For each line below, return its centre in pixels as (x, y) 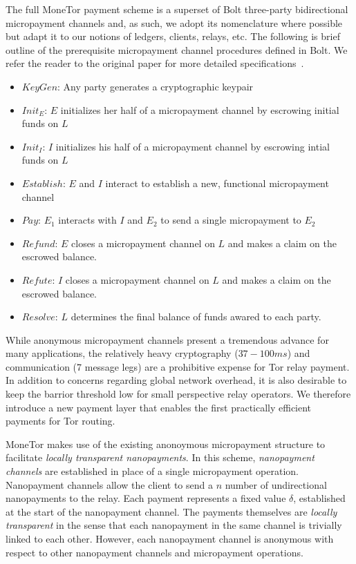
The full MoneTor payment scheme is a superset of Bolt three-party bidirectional (177, 9)
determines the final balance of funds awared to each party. (196, 317)
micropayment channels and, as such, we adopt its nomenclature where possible (174, 22)
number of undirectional (276, 484)
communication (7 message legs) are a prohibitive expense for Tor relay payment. (178, 366)
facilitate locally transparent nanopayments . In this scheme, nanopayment (160, 457)
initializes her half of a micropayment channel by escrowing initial (200, 109)
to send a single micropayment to (231, 220)
